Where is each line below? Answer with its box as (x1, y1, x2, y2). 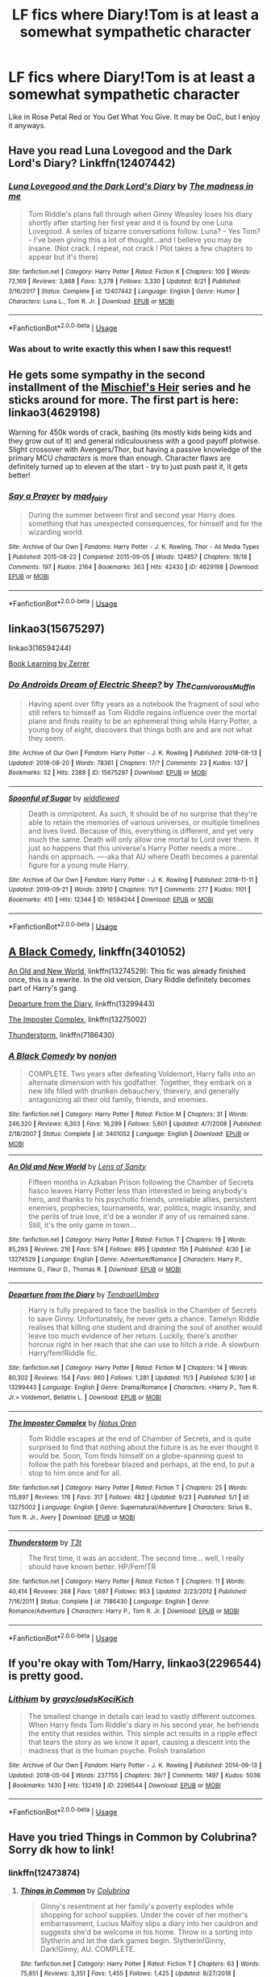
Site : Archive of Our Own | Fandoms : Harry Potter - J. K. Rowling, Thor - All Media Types (8, 543, 260, 551)
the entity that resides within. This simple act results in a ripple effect (27, 1729, 258, 1738)
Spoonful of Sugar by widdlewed (8, 793, 119, 803)
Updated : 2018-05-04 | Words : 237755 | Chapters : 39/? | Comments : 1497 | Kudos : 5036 (8, 1771, 261, 1779)
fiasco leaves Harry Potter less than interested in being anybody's (27, 1185, 248, 1195)
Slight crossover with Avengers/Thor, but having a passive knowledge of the (8, 444, 262, 454)
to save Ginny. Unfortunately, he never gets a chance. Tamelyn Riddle (27, 1314, 260, 1324)
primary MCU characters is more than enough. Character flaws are (8, 453, 231, 463)
